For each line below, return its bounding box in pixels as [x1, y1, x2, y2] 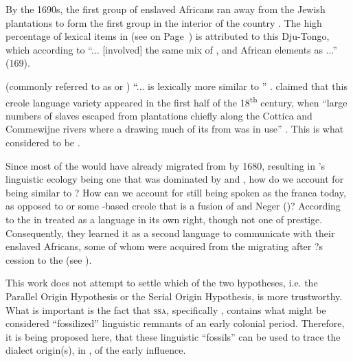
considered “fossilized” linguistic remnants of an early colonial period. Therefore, [5, 316, 345, 330]
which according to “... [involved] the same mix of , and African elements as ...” [5, 42, 337, 56]
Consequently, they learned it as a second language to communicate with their [5, 225, 335, 240]
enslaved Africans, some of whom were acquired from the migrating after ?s [5, 239, 323, 253]
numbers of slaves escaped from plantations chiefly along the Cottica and [5, 108, 312, 122]
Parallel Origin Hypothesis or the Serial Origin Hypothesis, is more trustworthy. [5, 289, 343, 303]
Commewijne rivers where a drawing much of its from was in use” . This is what [5, 122, 344, 136]
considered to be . [5, 135, 80, 149]
